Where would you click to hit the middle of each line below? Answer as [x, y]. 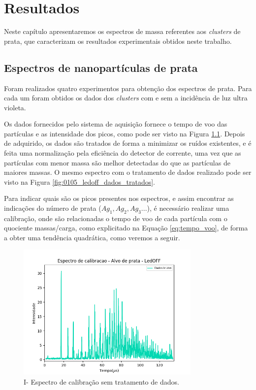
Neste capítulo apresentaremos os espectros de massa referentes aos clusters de [122, 31]
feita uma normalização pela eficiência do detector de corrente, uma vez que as [123, 153]
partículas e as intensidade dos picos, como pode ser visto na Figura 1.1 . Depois [125, 133]
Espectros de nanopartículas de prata [101, 67]
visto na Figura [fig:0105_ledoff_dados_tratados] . [80, 181]
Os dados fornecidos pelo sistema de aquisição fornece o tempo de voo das [116, 124]
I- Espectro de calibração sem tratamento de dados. [101, 381]
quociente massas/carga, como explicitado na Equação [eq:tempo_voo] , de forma [126, 228]
